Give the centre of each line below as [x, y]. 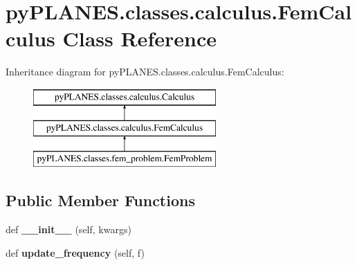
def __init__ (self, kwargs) [68, 229]
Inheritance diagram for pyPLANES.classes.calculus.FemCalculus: [145, 72]
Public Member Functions [100, 200]
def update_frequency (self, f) [75, 252]
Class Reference [139, 38]
